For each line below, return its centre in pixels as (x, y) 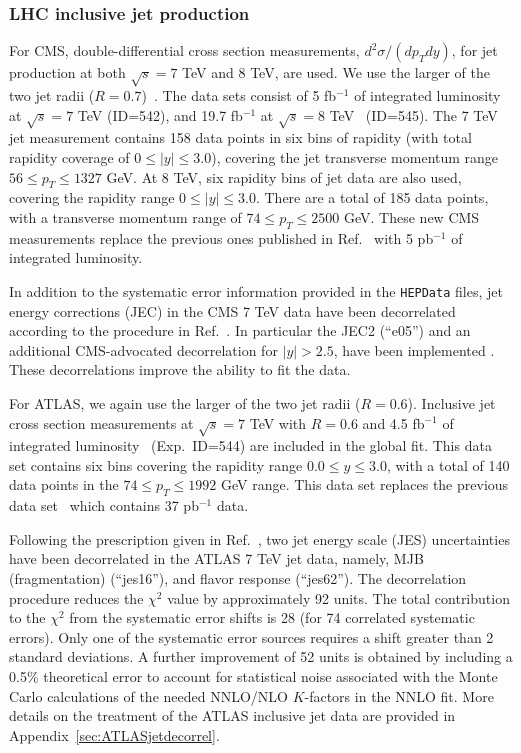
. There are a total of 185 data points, (372, 197)
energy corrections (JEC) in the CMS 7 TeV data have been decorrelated (232, 310)
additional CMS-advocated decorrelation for (143, 349)
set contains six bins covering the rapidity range (156, 464)
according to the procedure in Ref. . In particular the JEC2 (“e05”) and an (240, 330)
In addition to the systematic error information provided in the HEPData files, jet (256, 290)
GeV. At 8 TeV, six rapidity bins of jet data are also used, (284, 176)
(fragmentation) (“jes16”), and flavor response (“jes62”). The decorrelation (238, 578)
